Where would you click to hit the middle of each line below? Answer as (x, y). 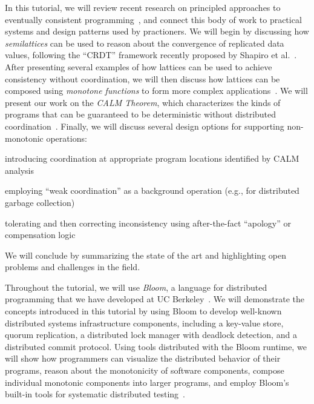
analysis (19, 170)
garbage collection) (40, 202)
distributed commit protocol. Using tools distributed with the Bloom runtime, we (156, 346)
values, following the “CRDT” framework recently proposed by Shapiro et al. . (151, 55)
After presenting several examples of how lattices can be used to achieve (139, 66)
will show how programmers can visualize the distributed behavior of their (143, 358)
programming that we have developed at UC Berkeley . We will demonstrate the (155, 299)
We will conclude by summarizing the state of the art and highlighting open (146, 255)
